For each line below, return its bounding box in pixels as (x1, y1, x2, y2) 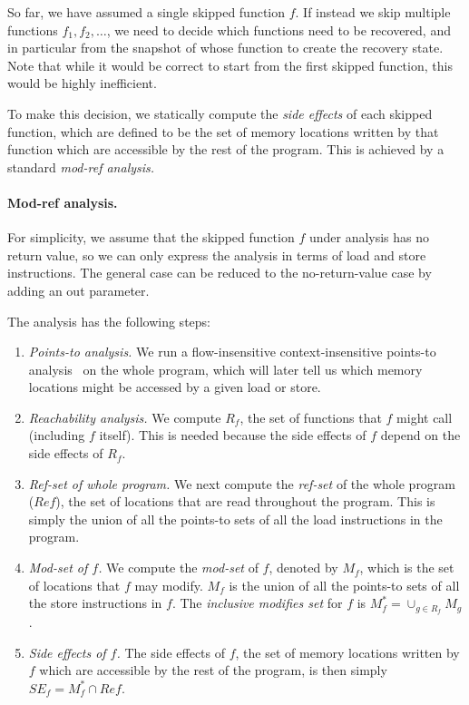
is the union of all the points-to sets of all (229, 575, 460, 594)
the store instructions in (28, 593, 162, 612)
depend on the (380, 426, 461, 445)
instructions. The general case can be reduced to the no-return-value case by (7, 263, 432, 282)
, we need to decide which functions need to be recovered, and (106, 20, 451, 39)
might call (396, 407, 453, 426)
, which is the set (359, 558, 454, 577)
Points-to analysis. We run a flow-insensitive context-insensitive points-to (28, 342, 436, 361)
